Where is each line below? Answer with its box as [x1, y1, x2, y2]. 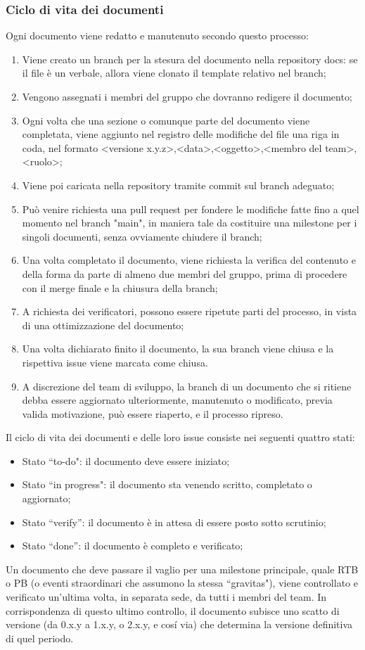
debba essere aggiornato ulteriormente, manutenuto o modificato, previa [22, 393, 333, 407]
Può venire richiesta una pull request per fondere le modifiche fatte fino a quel [22, 201, 359, 216]
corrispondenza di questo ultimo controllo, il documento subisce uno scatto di [6, 603, 340, 618]
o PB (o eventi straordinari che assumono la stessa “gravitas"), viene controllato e [6, 575, 358, 590]
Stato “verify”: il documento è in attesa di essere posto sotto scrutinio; [22, 514, 326, 529]
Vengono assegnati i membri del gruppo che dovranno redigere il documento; [22, 89, 352, 103]
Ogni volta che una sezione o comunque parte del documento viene [22, 113, 310, 127]
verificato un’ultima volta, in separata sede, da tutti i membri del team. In [6, 590, 327, 604]
